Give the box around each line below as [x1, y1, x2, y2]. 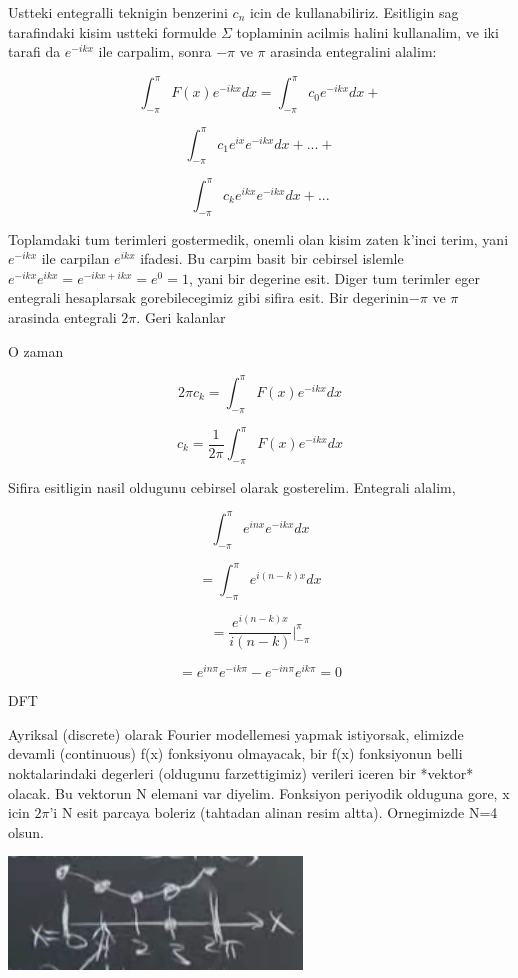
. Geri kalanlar [136, 307, 226, 328]
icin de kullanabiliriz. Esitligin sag [249, 2, 459, 22]
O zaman [8, 340, 64, 361]
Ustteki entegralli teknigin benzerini [8, 2, 228, 22]
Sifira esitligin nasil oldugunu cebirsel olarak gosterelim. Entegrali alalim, [8, 476, 456, 497]
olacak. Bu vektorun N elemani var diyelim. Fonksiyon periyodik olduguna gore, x [8, 782, 510, 803]
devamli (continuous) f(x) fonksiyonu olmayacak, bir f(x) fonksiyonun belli [8, 743, 463, 764]
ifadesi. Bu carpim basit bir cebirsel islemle [140, 248, 404, 269]
